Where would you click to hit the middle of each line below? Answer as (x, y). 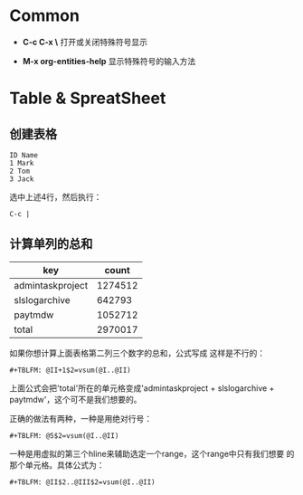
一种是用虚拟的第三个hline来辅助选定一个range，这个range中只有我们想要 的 (152, 453)
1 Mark (22, 163)
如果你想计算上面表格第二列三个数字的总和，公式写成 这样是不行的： (137, 353)
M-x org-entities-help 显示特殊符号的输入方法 (109, 61)
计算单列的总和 (51, 244)
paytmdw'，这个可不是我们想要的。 (76, 399)
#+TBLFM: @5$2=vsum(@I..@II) (64, 435)
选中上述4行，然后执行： (56, 196)
